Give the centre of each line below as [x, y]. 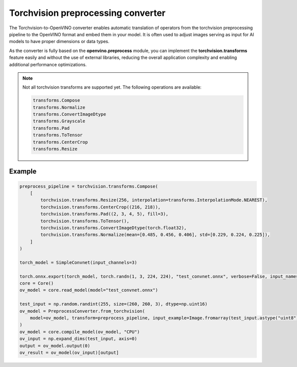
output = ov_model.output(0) [55, 346]
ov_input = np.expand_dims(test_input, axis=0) [78, 339]
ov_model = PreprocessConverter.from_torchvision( [82, 311]
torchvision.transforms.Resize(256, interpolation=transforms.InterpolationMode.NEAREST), [154, 200]
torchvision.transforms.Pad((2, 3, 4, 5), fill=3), [104, 214]
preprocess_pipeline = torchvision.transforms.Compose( [89, 186]
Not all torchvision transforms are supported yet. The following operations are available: [112, 87]
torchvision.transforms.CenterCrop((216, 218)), [100, 207]
